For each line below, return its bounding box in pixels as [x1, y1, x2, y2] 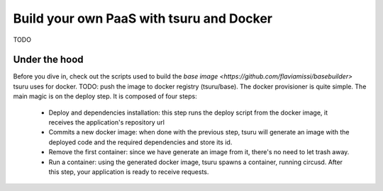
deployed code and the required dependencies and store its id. [48, 138, 233, 146]
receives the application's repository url [48, 118, 165, 127]
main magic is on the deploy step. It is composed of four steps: [13, 92, 198, 100]
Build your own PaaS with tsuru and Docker [13, 11, 273, 26]
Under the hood [13, 54, 84, 66]
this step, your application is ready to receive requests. [48, 167, 209, 176]
